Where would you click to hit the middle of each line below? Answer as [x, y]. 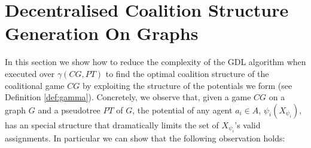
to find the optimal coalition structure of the [187, 73]
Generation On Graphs [102, 33]
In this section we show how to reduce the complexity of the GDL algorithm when [155, 62]
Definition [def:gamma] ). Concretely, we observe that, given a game [128, 97]
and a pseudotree [69, 110]
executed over [30, 73]
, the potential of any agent [182, 110]
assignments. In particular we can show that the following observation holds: [145, 138]
